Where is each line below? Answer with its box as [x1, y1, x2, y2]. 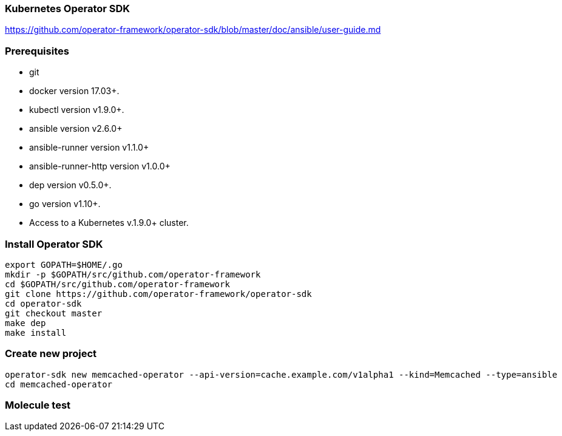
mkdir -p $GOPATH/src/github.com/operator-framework [5, 269, 261, 279]
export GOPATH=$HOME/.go [5, 259, 123, 270]
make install [5, 327, 67, 338]
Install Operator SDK [5, 237, 103, 250]
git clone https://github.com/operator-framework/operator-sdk [5, 288, 312, 299]
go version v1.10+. [29, 199, 101, 209]
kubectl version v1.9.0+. [29, 104, 124, 115]
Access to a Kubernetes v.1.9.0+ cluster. [29, 217, 189, 228]
